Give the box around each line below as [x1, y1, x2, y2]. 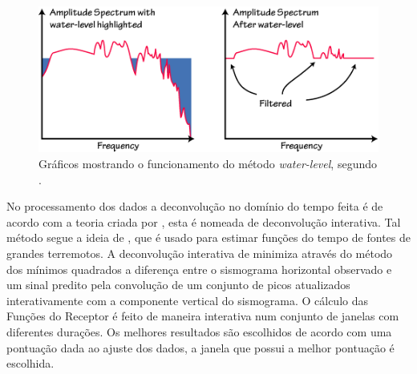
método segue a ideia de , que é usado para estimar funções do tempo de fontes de [6, 229, 411, 246]
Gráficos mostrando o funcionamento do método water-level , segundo [38, 155, 377, 172]
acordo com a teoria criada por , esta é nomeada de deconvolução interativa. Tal [6, 213, 401, 230]
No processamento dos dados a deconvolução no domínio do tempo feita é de [6, 198, 383, 215]
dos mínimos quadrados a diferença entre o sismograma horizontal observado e [6, 260, 392, 277]
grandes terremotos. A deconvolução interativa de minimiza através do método [6, 245, 393, 262]
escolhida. [6, 355, 55, 372]
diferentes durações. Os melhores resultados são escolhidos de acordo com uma [6, 324, 392, 340]
